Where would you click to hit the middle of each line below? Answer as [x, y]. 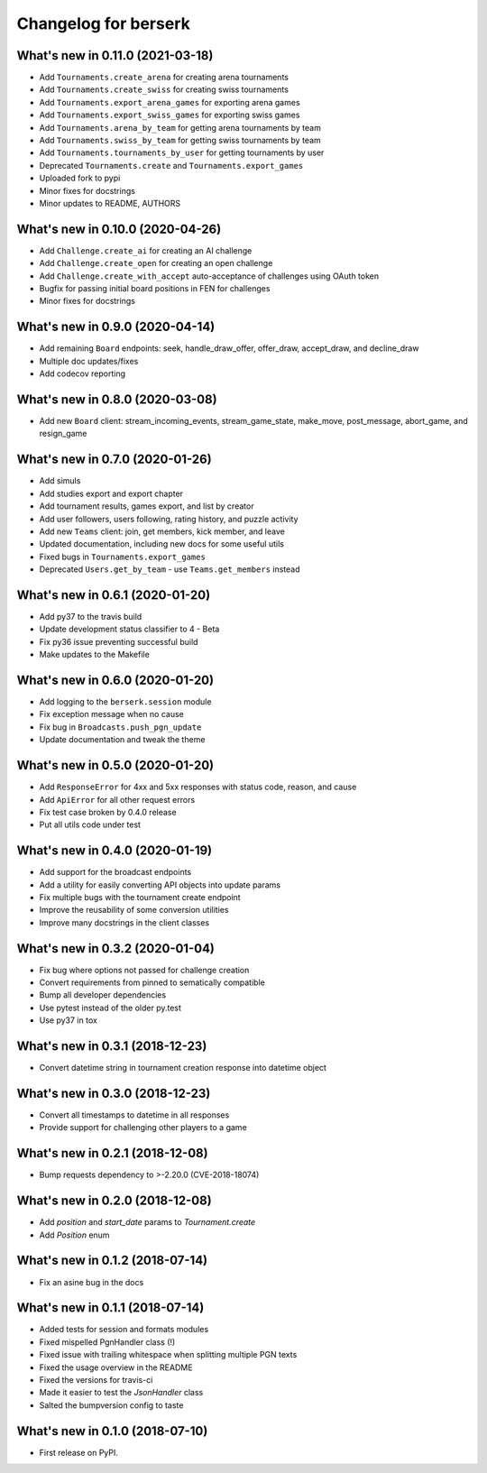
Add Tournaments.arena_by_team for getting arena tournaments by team [180, 127]
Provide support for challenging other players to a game [143, 1128]
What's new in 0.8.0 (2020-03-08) [117, 399]
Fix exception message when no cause [112, 714]
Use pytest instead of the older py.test [110, 1008]
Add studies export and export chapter [111, 493]
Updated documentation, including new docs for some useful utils [161, 544]
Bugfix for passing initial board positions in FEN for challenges [155, 289]
